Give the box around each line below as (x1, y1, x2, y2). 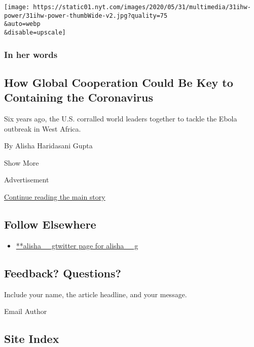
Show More (4, 157, 39, 168)
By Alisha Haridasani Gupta (4, 140, 93, 151)
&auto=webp (4, 20, 41, 28)
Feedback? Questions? (4, 265, 121, 280)
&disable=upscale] (4, 28, 66, 36)
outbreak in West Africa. (4, 123, 81, 134)
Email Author (4, 306, 47, 317)
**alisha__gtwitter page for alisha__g (16, 240, 138, 250)
